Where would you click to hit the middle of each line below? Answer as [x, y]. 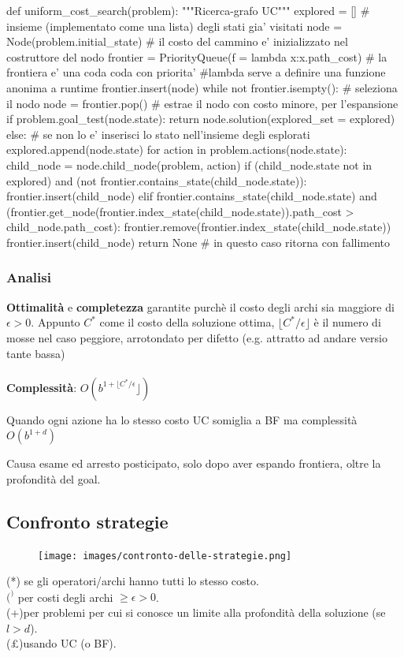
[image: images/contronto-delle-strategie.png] [165, 556]
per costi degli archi [65, 597]
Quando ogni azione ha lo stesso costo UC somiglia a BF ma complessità [182, 419]
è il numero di [347, 322]
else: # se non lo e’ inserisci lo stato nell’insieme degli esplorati [158, 134]
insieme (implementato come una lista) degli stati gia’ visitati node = [174, 26]
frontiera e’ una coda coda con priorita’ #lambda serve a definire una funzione [196, 72]
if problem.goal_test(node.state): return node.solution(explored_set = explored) [201, 119]
